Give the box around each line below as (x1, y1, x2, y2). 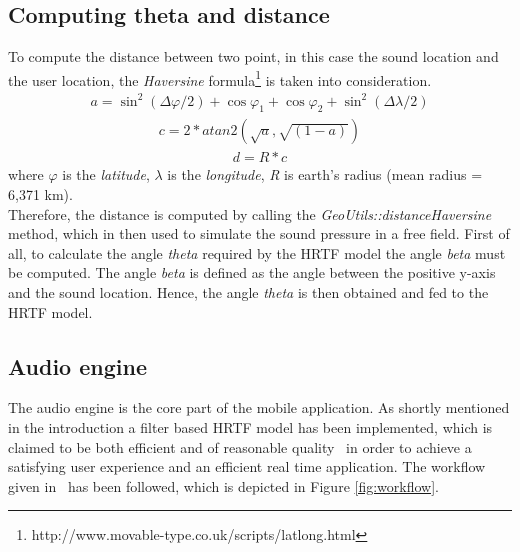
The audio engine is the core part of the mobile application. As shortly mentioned (8, 397, 510, 418)
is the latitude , (62, 164, 150, 185)
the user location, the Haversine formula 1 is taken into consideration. (8, 66, 432, 90)
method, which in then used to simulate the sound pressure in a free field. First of (8, 223, 510, 244)
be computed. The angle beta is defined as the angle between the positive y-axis (8, 262, 496, 283)
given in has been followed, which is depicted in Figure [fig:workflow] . (8, 475, 439, 496)
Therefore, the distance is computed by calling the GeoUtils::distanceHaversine (8, 203, 492, 224)
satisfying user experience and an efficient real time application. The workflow (8, 456, 486, 477)
